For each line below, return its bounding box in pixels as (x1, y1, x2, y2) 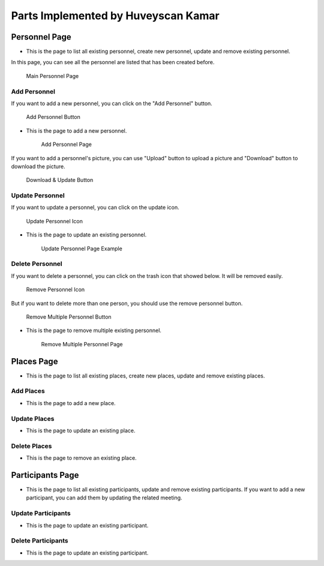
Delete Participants (11, 537, 68, 545)
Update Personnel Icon (26, 217, 83, 224)
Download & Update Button (26, 176, 94, 184)
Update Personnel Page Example (41, 245, 122, 252)
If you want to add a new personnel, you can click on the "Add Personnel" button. (11, 100, 212, 107)
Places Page (11, 356, 58, 366)
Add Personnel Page (41, 141, 92, 148)
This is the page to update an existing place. (26, 427, 136, 434)
